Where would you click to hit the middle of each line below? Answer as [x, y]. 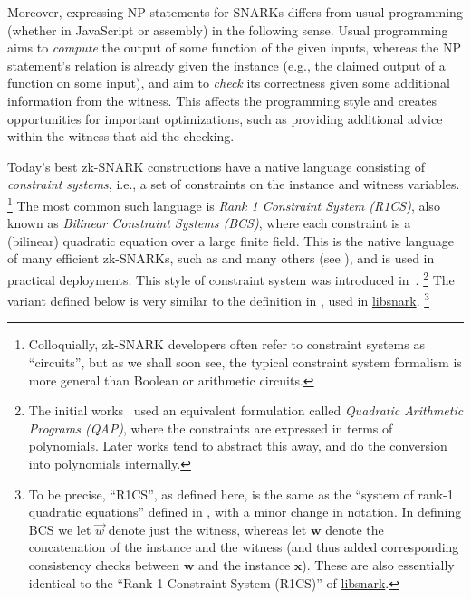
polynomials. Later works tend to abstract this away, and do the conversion [238, 446]
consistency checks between [104, 565]
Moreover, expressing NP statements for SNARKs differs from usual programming [235, 12]
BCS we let [60, 529]
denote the [355, 529]
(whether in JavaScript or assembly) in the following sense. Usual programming [228, 29]
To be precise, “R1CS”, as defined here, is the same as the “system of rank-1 [241, 494]
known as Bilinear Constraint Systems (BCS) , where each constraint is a [209, 223]
